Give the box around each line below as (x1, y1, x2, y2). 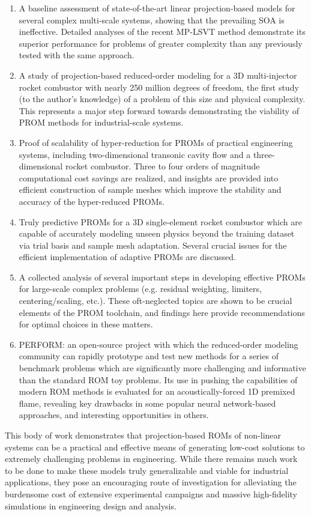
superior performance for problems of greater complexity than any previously (19, 37, 303, 49)
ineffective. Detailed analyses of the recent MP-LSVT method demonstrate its (19, 25, 306, 38)
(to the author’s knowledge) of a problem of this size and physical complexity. (19, 93, 306, 105)
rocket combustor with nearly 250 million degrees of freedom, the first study (19, 80, 299, 93)
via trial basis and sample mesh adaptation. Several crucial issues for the (19, 238, 287, 251)
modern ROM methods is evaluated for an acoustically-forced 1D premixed (19, 385, 295, 398)
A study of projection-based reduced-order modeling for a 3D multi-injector (19, 68, 297, 81)
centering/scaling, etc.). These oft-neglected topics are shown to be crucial (19, 294, 292, 307)
